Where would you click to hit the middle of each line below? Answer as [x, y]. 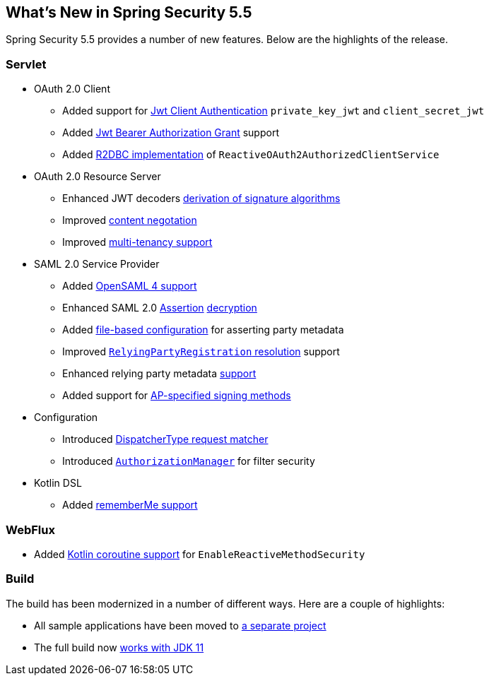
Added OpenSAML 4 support [130, 286]
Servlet [26, 64]
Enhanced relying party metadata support [159, 374]
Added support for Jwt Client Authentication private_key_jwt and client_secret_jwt [273, 111]
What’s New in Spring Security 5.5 [129, 12]
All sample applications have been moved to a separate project [180, 625]
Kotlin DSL [58, 483]
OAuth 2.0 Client [72, 89]
